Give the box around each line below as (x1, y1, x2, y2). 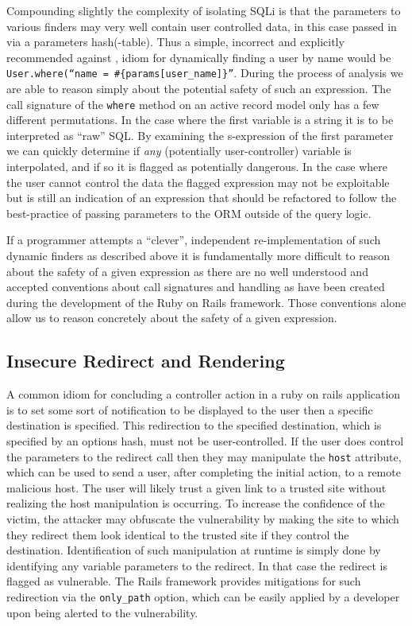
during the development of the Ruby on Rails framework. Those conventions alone (6, 294, 406, 310)
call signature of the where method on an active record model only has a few (6, 95, 379, 112)
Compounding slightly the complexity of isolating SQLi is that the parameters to (6, 2, 401, 18)
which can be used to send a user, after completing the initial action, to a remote (6, 464, 401, 480)
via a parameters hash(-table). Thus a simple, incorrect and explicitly (6, 33, 345, 50)
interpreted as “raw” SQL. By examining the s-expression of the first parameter (6, 126, 394, 143)
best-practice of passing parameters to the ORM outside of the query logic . (6, 204, 372, 221)
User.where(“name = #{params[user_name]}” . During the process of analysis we (6, 64, 403, 81)
